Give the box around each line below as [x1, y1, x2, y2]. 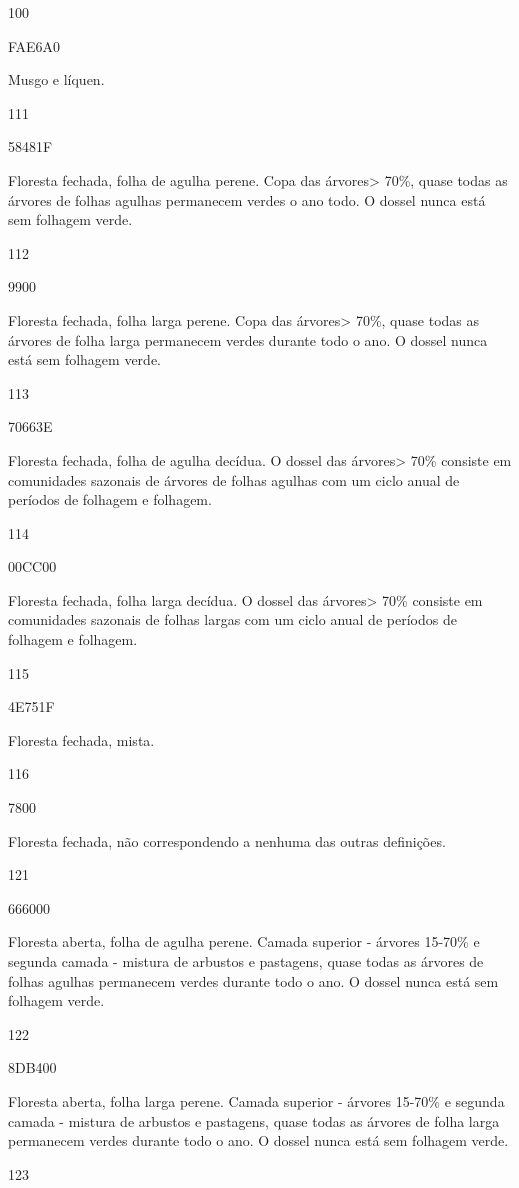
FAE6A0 [8, 35, 61, 56]
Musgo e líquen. [8, 69, 105, 90]
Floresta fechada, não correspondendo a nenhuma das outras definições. [8, 830, 446, 851]
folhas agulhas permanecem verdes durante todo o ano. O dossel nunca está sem [8, 970, 499, 991]
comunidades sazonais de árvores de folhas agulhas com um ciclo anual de [8, 469, 460, 490]
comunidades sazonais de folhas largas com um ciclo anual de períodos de [8, 609, 457, 630]
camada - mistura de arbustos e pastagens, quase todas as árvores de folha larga [8, 1110, 500, 1131]
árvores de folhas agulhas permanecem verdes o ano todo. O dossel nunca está [8, 189, 486, 210]
